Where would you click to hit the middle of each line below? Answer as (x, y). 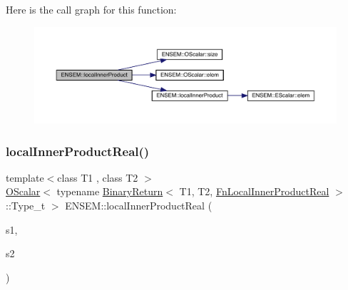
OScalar (23, 191)
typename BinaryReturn (110, 191)
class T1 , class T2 (98, 177)
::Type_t (26, 205)
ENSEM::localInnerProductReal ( (139, 205)
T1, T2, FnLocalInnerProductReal (254, 191)
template (25, 177)
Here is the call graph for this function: (91, 9)
